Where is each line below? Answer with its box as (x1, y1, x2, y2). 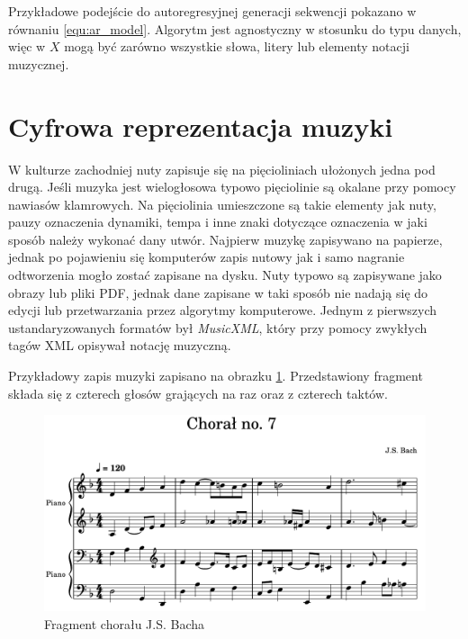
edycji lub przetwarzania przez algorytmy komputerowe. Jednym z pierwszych (8, 301, 437, 319)
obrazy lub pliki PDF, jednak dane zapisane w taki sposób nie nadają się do (8, 283, 428, 301)
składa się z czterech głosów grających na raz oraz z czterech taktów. (8, 383, 388, 402)
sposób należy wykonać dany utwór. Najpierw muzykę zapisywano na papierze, (8, 229, 443, 248)
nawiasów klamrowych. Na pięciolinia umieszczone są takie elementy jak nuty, (8, 194, 436, 213)
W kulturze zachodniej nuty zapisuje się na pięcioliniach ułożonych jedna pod (8, 159, 436, 178)
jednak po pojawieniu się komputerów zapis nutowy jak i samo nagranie (8, 247, 405, 266)
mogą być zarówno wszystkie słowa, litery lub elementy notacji (64, 37, 409, 56)
